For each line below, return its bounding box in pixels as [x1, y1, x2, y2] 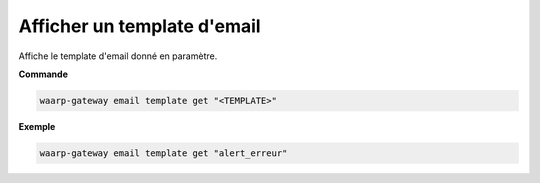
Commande [18, 68, 69, 80]
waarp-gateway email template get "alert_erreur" [39, 147, 288, 159]
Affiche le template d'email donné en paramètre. [18, 50, 218, 62]
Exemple [18, 120, 56, 132]
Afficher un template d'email [18, 15, 261, 37]
